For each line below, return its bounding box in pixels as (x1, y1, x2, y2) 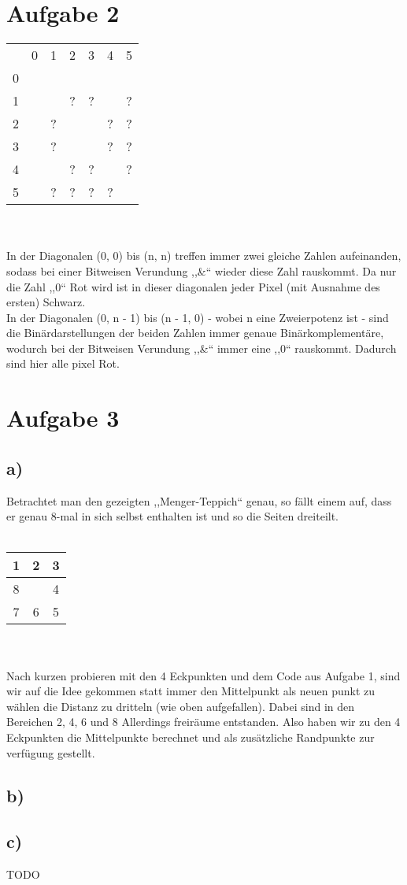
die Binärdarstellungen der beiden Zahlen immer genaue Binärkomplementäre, (6, 324, 384, 341)
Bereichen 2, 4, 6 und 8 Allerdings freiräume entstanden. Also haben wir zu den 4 (6, 713, 401, 730)
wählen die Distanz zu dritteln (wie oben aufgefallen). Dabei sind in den (6, 698, 355, 714)
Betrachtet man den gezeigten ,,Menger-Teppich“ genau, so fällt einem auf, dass (6, 492, 392, 509)
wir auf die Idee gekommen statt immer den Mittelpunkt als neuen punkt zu (6, 683, 376, 699)
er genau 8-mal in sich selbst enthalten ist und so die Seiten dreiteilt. (6, 508, 339, 524)
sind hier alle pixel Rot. (6, 355, 120, 372)
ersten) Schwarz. (6, 294, 86, 310)
